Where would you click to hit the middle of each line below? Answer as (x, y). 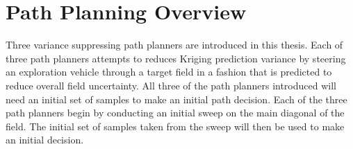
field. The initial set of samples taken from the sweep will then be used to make (175, 126)
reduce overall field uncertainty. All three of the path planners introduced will (171, 85)
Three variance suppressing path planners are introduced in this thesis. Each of (174, 45)
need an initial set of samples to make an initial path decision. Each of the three (176, 99)
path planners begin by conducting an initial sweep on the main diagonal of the (175, 113)
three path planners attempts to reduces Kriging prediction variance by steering (176, 58)
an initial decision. (45, 140)
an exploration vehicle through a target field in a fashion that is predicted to (169, 72)
